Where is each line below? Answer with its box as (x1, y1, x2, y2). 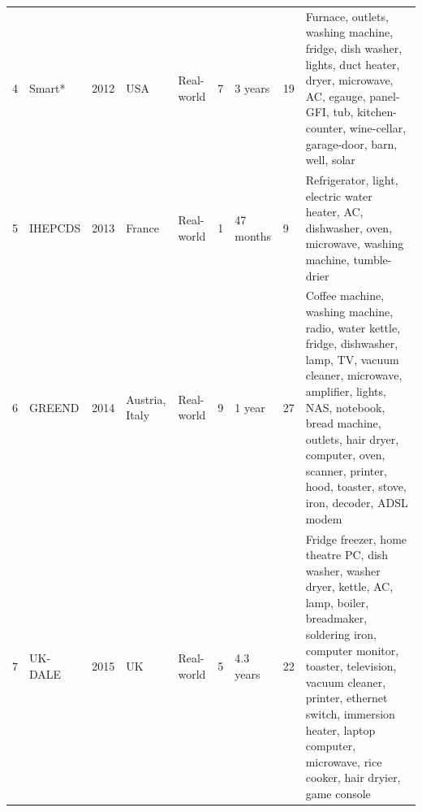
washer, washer (305, 562, 381, 579)
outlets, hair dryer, (305, 430, 399, 447)
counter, (305, 119, 347, 136)
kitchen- (356, 103, 397, 120)
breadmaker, (305, 610, 368, 627)
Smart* (29, 79, 66, 96)
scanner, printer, (305, 462, 387, 479)
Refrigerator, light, (305, 171, 398, 188)
